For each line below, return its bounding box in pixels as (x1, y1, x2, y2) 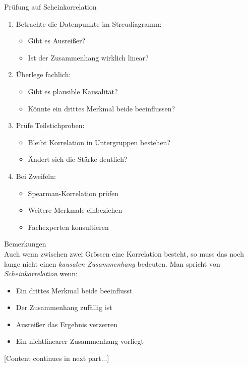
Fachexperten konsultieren (28, 221, 109, 232)
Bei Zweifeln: (16, 170, 56, 181)
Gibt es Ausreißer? (28, 35, 86, 46)
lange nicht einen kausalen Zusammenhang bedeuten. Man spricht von (4, 258, 220, 269)
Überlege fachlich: (16, 69, 71, 80)
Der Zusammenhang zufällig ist (16, 302, 112, 313)
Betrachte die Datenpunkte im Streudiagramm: (16, 18, 162, 29)
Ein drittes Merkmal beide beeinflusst (16, 285, 133, 295)
